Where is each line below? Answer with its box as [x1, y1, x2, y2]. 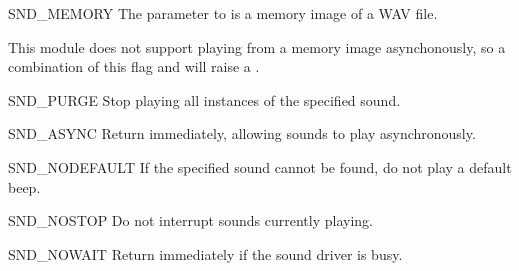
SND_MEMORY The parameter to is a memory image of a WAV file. [8, 3, 438, 23]
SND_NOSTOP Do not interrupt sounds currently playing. [8, 210, 373, 231]
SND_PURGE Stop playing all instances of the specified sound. [8, 89, 401, 110]
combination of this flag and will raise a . [8, 56, 260, 77]
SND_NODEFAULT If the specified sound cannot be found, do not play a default [8, 156, 512, 177]
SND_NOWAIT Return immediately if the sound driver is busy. [8, 243, 403, 264]
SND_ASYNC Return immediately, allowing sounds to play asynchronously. [8, 123, 476, 144]
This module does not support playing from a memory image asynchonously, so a [8, 36, 506, 57]
